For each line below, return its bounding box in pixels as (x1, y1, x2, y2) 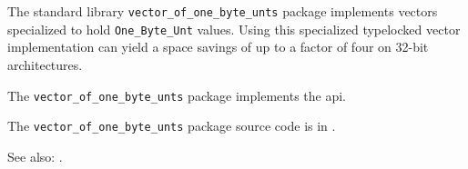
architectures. (7, 55, 83, 74)
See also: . (7, 146, 63, 165)
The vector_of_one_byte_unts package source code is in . (7, 116, 336, 135)
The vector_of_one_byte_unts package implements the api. (7, 85, 346, 104)
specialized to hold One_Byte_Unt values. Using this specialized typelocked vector (7, 19, 461, 38)
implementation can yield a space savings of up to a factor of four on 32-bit (7, 37, 429, 56)
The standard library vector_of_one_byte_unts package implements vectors (7, 2, 438, 20)
